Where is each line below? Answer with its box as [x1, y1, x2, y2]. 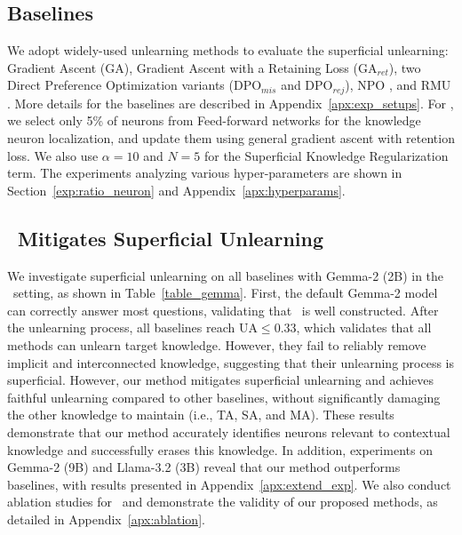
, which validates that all [296, 318, 432, 337]
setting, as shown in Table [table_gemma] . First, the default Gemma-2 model [12, 283, 438, 302]
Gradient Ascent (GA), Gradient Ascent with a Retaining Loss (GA [7, 58, 378, 76]
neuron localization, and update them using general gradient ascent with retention [7, 129, 455, 148]
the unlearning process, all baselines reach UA [7, 318, 258, 337]
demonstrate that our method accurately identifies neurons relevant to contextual [7, 422, 450, 441]
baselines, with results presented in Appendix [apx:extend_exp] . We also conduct [7, 475, 451, 493]
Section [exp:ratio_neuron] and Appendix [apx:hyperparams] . [7, 180, 346, 199]
